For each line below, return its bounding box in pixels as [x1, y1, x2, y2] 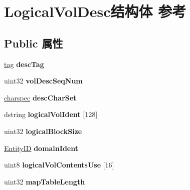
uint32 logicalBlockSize [4, 125, 82, 136]
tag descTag [4, 58, 44, 69]
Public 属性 [4, 35, 63, 50]
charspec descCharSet [4, 92, 77, 102]
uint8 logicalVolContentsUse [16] [4, 159, 114, 170]
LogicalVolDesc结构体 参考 [4, 1, 186, 21]
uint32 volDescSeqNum [4, 75, 83, 86]
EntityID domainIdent [4, 142, 78, 153]
